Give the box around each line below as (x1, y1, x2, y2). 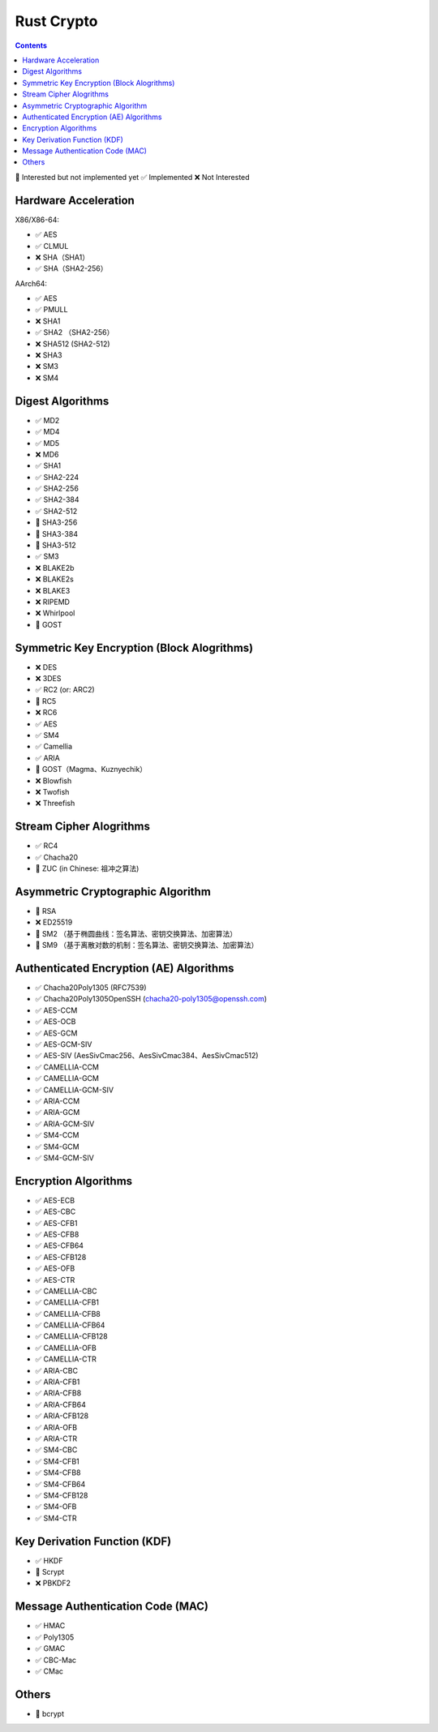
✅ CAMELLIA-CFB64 (35, 1320, 105, 1330)
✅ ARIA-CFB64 (35, 1400, 87, 1409)
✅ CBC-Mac (35, 1655, 77, 1665)
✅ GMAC (35, 1644, 66, 1653)
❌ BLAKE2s (35, 574, 75, 584)
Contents (15, 41, 48, 50)
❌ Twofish (35, 787, 70, 796)
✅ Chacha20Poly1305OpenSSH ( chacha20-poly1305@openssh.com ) (35, 994, 268, 1004)
